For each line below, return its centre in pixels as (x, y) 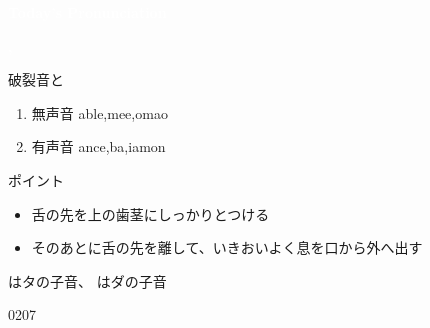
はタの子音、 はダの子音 (87, 280)
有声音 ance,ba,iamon (98, 146)
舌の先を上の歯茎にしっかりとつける (150, 213)
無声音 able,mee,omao (99, 112)
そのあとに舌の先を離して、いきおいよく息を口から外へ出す (227, 247)
